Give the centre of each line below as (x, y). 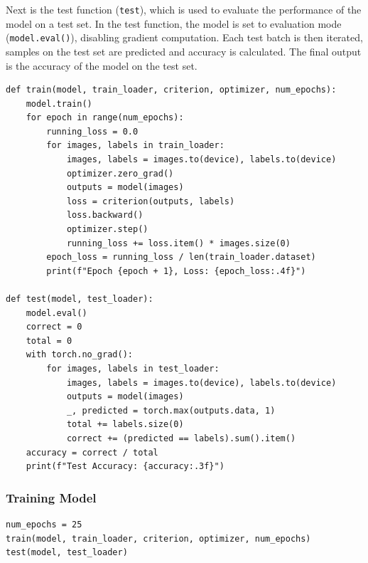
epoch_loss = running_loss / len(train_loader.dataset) (181, 257)
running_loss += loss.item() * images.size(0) (178, 243)
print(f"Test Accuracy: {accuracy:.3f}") (125, 467)
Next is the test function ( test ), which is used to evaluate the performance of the (184, 9)
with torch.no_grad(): (79, 355)
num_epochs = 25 (44, 524)
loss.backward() (105, 215)
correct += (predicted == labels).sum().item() (181, 438)
